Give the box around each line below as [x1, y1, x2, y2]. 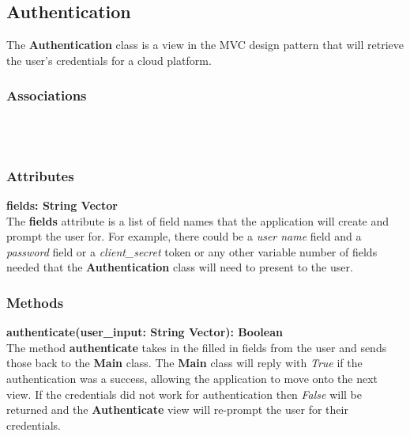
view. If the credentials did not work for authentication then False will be [6, 385, 363, 402]
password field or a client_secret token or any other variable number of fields [6, 243, 378, 260]
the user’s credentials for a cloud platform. [6, 51, 212, 68]
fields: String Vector [6, 197, 118, 214]
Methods [6, 292, 64, 312]
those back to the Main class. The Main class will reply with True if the [6, 354, 363, 371]
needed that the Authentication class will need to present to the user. [6, 259, 353, 275]
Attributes [6, 165, 74, 185]
